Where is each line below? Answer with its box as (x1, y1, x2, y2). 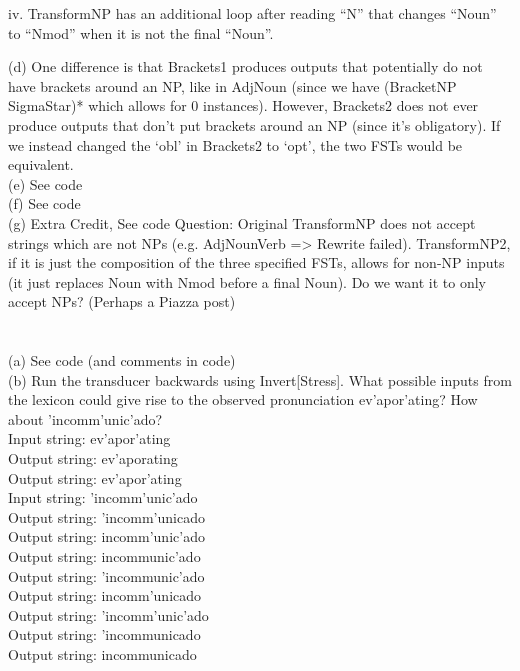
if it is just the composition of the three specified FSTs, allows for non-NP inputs (8, 252, 505, 273)
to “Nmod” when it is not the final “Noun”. (8, 22, 274, 43)
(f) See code (8, 193, 81, 214)
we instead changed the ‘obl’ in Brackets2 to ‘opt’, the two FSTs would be (8, 134, 463, 155)
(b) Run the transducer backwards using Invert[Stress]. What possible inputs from (8, 369, 512, 390)
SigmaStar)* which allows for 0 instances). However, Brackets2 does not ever (8, 95, 479, 116)
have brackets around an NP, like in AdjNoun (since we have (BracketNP (8, 75, 457, 96)
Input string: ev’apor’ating (8, 428, 171, 449)
